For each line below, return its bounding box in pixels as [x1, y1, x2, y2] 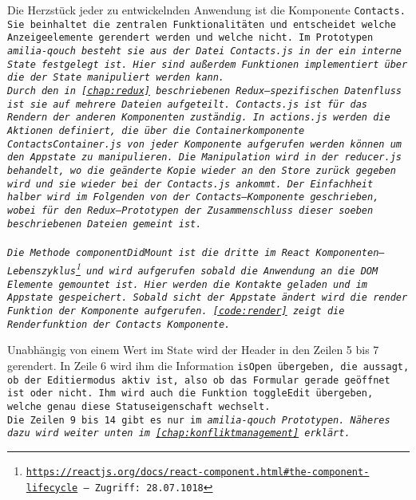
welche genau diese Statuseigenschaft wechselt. [7, 400, 271, 412]
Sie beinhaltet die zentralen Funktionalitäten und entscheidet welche [7, 18, 396, 30]
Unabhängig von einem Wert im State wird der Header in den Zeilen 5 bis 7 [7, 341, 379, 358]
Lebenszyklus [7, 266, 76, 278]
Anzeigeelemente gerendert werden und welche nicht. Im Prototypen [7, 32, 374, 44]
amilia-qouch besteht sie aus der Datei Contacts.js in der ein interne [7, 45, 402, 57]
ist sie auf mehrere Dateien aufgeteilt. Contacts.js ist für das [7, 98, 368, 110]
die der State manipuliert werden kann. [7, 72, 225, 84]
